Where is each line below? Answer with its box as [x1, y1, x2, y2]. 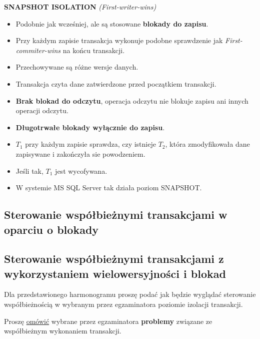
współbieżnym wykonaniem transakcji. [4, 325, 121, 336]
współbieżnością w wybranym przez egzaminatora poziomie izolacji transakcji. [4, 299, 243, 309]
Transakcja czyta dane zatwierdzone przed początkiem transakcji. [15, 78, 216, 89]
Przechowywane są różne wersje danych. [15, 62, 138, 72]
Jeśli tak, [15, 165, 43, 176]
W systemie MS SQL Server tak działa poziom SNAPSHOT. [15, 182, 202, 193]
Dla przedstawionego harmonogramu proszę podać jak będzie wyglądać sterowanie [4, 289, 256, 299]
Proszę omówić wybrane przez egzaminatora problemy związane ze [4, 315, 212, 326]
